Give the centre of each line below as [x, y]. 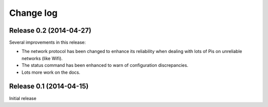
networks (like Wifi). [42, 58]
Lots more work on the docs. [51, 72]
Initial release [23, 98]
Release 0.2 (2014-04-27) [50, 30]
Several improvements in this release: [48, 43]
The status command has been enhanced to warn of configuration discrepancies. [105, 65]
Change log [33, 13]
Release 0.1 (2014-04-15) [49, 86]
